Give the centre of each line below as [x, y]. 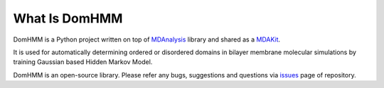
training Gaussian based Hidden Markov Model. [83, 62]
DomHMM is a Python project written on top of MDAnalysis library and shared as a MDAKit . [147, 39]
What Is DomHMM [68, 18]
